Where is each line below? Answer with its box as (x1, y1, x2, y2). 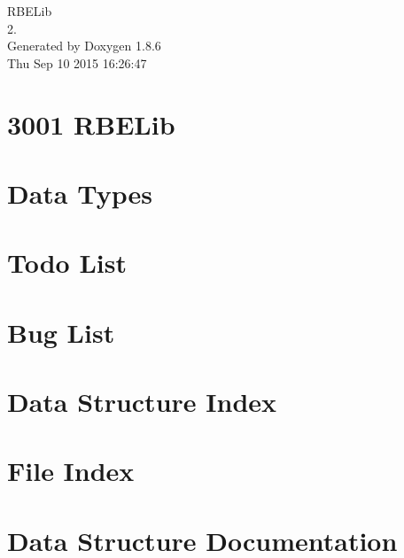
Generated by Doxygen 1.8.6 (7, 36, 161, 55)
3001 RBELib (7, 105, 175, 142)
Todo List (7, 244, 127, 281)
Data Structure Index (7, 384, 277, 420)
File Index (7, 453, 135, 489)
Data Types (7, 174, 152, 211)
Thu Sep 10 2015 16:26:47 (7, 53, 147, 72)
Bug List (7, 314, 115, 350)
